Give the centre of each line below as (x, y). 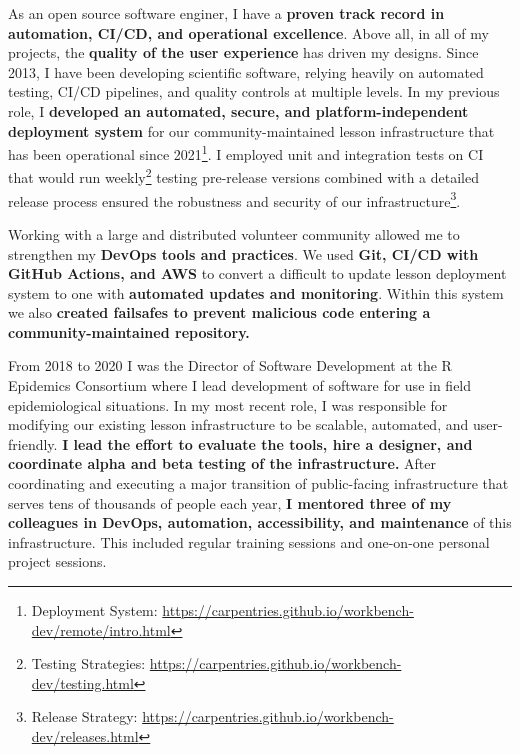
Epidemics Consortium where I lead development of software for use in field (240, 385)
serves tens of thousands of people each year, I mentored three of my (230, 502)
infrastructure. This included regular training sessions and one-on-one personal (249, 541)
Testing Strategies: (88, 663)
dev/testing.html (82, 682)
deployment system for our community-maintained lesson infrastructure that (251, 130)
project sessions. (57, 561)
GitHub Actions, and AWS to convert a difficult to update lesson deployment (257, 273)
